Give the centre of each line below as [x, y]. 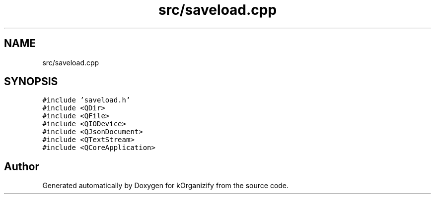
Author [22, 166]
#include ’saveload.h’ [86, 100]
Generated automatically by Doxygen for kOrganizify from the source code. [166, 186]
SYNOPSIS [31, 82]
